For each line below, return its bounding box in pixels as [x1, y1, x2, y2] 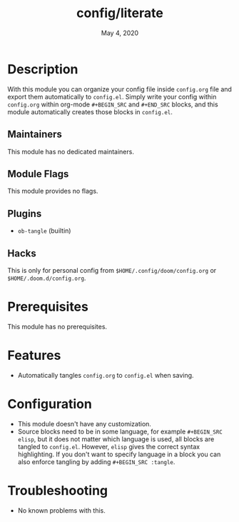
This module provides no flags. [7, 187, 98, 196]
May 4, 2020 [101, 29, 139, 37]
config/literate [76, 5, 164, 21]
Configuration [7, 396, 93, 412]
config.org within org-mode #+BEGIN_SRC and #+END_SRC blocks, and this [7, 100, 219, 109]
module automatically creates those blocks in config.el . [7, 107, 173, 116]
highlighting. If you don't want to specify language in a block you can [17, 450, 221, 458]
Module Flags [7, 168, 69, 180]
